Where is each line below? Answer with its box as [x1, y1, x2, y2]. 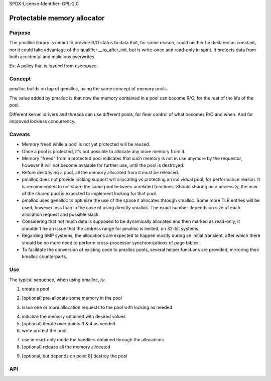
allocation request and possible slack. [22, 211, 100, 218]
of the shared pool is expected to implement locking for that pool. [22, 190, 158, 196]
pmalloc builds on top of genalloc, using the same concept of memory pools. [9, 86, 168, 92]
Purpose [9, 29, 31, 36]
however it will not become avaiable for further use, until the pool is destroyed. [22, 162, 185, 168]
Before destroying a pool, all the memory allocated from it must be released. [22, 169, 179, 175]
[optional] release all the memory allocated [22, 344, 110, 350]
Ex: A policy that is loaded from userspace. [9, 63, 98, 69]
